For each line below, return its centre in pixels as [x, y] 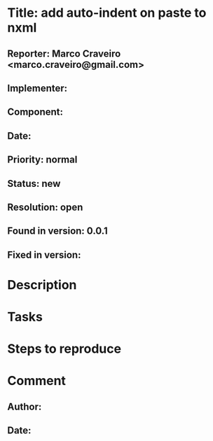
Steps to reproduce [64, 349]
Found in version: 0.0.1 [58, 231]
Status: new [34, 183]
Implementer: [37, 88]
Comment [37, 381]
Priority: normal [42, 160]
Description [42, 285]
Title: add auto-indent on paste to [107, 13]
